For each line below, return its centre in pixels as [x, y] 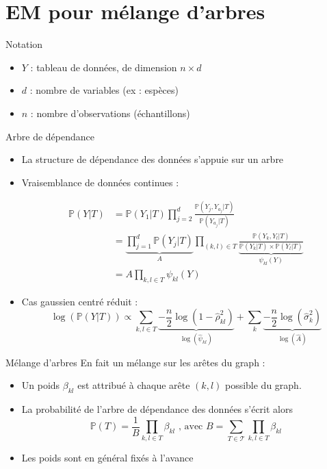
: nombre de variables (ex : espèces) [104, 90]
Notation [24, 44]
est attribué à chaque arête [134, 385]
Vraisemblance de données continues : [100, 182]
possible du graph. [263, 385]
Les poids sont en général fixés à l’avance [107, 457]
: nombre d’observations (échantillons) [110, 113]
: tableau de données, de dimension [104, 67]
